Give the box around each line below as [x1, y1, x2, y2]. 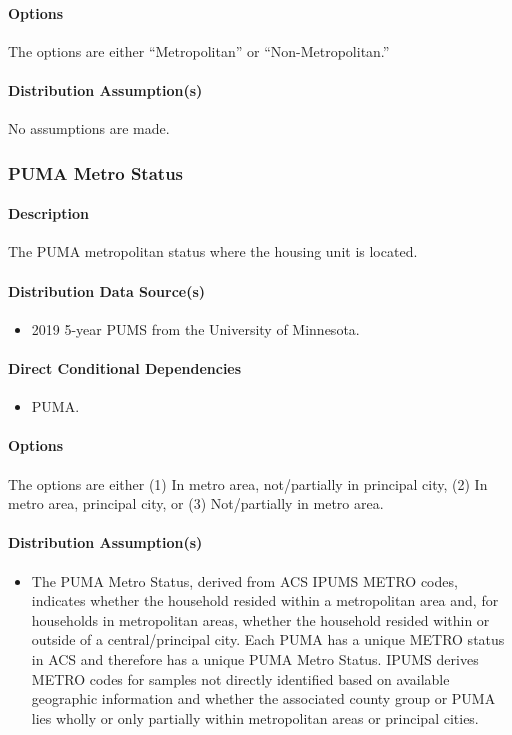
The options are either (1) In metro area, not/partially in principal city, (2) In [8, 473, 488, 494]
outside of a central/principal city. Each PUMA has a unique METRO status [31, 629, 505, 650]
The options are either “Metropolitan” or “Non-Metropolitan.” [8, 40, 390, 61]
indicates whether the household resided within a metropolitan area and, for [31, 590, 499, 611]
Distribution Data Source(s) [8, 280, 206, 301]
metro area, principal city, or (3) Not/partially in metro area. [8, 493, 384, 514]
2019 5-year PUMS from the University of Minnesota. [31, 318, 360, 339]
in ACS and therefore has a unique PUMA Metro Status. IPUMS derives [31, 648, 479, 669]
